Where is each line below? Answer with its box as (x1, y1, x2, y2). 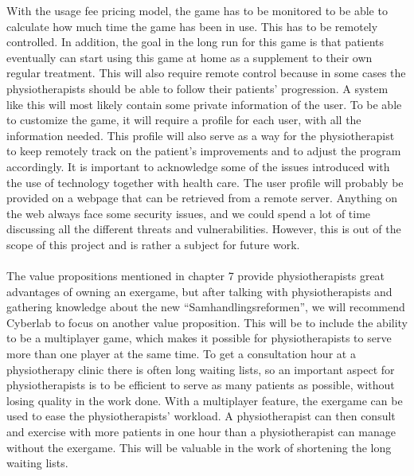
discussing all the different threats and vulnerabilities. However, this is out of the (6, 220, 401, 237)
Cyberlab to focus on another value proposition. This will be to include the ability (6, 314, 408, 330)
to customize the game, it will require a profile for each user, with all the (6, 111, 361, 128)
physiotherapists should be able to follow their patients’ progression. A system (6, 80, 389, 96)
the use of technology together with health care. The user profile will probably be (6, 174, 404, 190)
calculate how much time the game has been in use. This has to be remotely (6, 18, 378, 34)
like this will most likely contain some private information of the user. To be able (6, 96, 402, 112)
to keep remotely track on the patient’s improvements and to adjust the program (6, 142, 401, 159)
